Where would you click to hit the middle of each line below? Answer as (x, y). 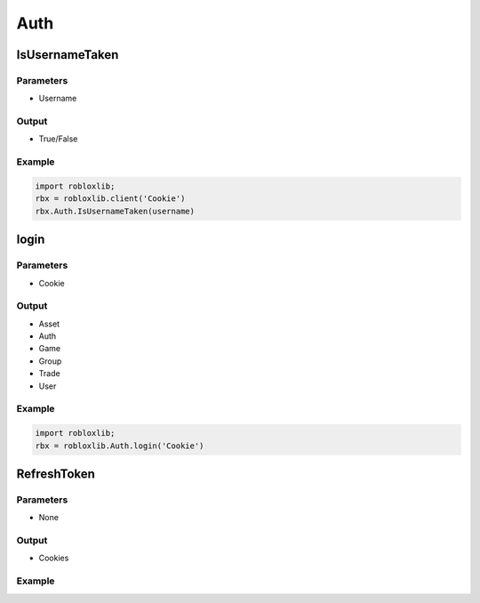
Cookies (54, 558)
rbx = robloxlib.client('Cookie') (110, 199)
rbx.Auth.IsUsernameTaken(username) (115, 211)
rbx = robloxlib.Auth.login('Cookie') (120, 446)
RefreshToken (56, 474)
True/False (58, 139)
